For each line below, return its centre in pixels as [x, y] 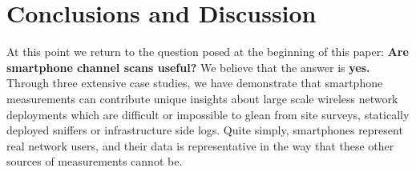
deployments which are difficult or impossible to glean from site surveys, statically [208, 114]
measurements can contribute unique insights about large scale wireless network [202, 98]
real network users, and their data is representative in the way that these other [200, 145]
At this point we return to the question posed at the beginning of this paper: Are [208, 52]
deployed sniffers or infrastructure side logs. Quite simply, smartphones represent [205, 130]
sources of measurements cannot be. [95, 161]
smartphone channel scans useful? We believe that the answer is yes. [188, 67]
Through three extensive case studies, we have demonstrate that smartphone [195, 83]
